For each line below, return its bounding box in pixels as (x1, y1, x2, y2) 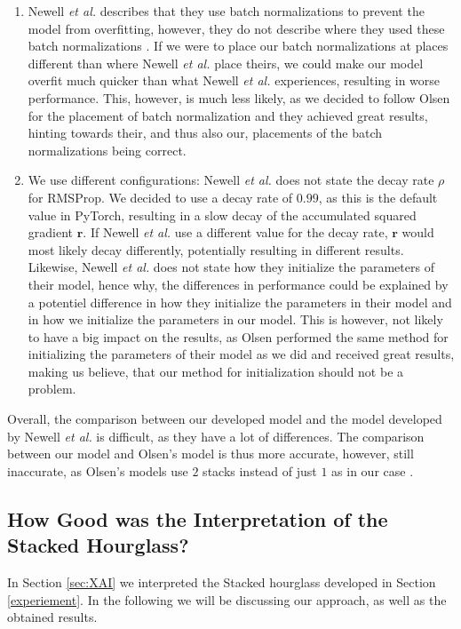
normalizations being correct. (28, 140, 187, 159)
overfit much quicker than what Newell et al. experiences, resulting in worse (28, 71, 441, 90)
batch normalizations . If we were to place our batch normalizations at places (28, 36, 449, 55)
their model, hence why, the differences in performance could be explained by (28, 275, 449, 293)
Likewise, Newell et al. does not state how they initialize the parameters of (28, 258, 434, 276)
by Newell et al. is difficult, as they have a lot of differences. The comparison (7, 426, 425, 445)
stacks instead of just (203, 461, 317, 480)
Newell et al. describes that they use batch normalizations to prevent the (28, 2, 425, 20)
